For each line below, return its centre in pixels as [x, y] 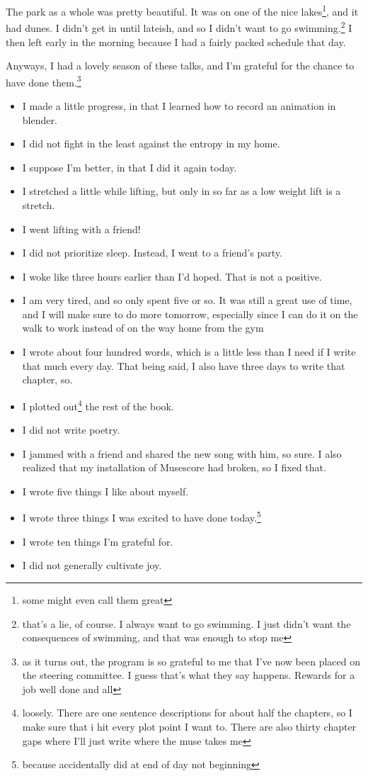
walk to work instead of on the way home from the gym [143, 328]
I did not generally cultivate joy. [92, 565]
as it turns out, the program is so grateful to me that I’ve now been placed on [191, 661]
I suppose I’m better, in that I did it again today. [130, 167]
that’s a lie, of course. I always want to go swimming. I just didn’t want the [186, 623]
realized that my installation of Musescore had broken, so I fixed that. [174, 467]
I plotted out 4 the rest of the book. [98, 405]
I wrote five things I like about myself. [105, 491]
